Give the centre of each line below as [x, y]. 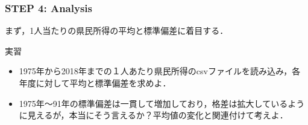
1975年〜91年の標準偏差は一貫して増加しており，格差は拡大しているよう [162, 103]
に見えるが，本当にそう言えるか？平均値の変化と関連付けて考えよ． [153, 115]
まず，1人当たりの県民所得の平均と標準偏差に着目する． [117, 30]
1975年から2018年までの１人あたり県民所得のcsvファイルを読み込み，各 [160, 71]
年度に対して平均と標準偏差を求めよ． [95, 83]
